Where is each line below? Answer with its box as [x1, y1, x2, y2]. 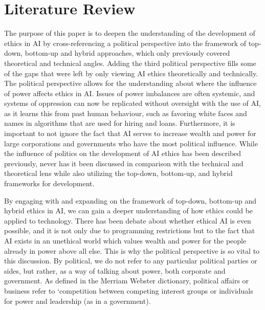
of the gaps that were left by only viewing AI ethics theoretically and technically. [4, 68, 258, 78]
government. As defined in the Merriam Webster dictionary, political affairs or [4, 275, 249, 286]
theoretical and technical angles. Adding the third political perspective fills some [4, 57, 256, 68]
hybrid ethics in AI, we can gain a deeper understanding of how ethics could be [4, 205, 253, 216]
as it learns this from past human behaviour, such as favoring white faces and [4, 107, 247, 118]
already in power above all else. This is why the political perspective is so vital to [4, 245, 260, 256]
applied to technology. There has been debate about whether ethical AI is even [4, 215, 251, 226]
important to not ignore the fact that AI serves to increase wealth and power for [4, 128, 256, 139]
